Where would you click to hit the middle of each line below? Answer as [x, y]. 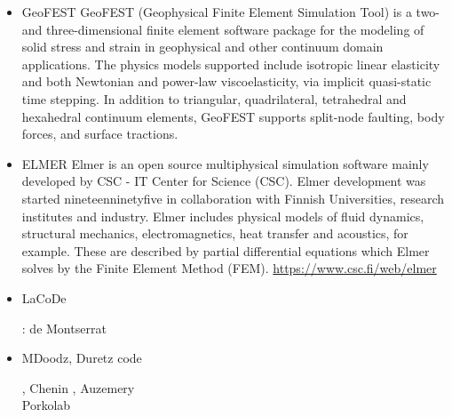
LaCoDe [44, 297]
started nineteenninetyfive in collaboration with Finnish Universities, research [233, 198]
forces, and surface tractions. [100, 134]
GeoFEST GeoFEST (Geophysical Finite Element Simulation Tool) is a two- [231, 12]
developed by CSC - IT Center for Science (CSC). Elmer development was [224, 181]
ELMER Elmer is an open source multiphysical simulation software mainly [225, 163]
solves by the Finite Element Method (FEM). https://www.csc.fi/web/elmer [229, 268]
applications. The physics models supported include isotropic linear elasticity [231, 64]
